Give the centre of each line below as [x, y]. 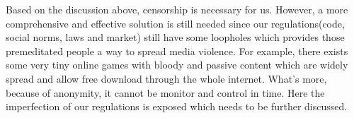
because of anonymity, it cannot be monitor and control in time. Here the [165, 92]
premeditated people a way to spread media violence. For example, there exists [177, 51]
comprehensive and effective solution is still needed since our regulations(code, [175, 23]
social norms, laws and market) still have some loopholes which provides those [175, 37]
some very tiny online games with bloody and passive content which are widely [177, 65]
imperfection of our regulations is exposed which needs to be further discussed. [177, 106]
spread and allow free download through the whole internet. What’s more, [166, 78]
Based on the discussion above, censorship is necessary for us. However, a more [177, 9]
